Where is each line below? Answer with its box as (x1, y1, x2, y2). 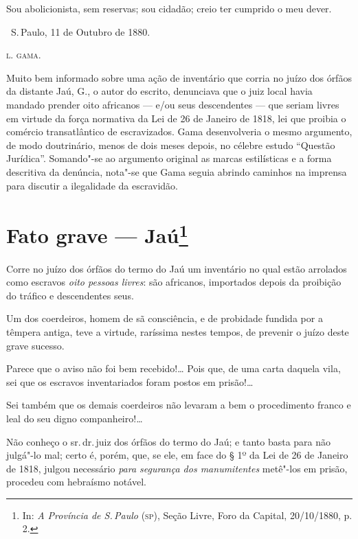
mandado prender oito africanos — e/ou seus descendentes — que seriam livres (6, 97, 339, 111)
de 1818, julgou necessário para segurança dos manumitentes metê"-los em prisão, (6, 461, 348, 475)
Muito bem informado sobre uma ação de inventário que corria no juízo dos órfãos (6, 70, 352, 84)
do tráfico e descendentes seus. (6, 288, 134, 302)
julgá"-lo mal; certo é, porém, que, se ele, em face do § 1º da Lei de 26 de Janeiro (6, 448, 348, 462)
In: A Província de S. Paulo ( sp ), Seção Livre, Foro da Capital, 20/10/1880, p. (22, 507, 353, 522)
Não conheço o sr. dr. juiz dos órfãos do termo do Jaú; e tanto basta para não (6, 434, 331, 448)
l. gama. (6, 47, 41, 62)
